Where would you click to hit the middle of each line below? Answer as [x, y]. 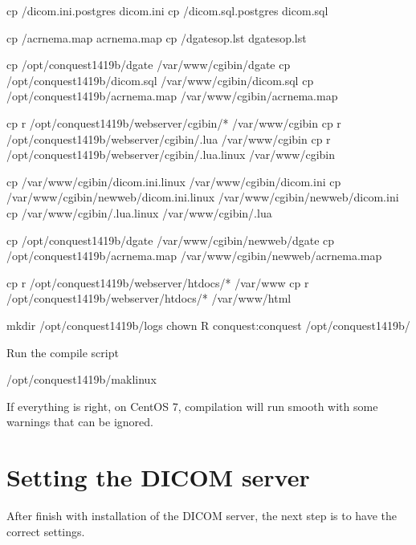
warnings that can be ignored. [80, 422]
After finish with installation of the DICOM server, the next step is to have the [202, 515]
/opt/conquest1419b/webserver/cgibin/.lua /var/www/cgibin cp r [169, 138]
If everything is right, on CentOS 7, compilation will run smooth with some [192, 406]
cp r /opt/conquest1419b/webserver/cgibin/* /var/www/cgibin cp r [174, 122]
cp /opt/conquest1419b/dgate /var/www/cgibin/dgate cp [149, 65]
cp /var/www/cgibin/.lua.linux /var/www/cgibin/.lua [139, 212]
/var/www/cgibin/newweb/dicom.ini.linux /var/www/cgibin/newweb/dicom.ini [203, 197]
